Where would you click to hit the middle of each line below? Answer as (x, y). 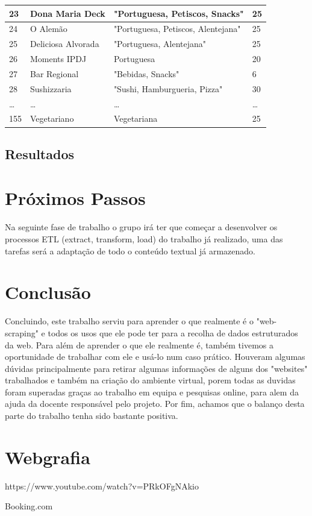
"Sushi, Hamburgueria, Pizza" (168, 88)
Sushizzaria (51, 88)
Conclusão (48, 292)
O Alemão (49, 29)
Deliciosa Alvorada (65, 44)
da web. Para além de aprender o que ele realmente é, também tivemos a (139, 345)
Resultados (39, 153)
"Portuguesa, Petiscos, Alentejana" (177, 29)
